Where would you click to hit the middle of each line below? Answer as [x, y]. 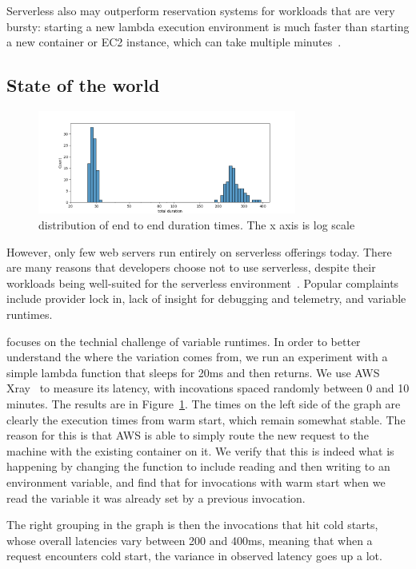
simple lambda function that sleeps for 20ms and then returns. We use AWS [193, 372]
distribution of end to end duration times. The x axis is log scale [197, 225]
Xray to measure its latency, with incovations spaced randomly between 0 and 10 [208, 388]
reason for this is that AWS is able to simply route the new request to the [188, 435]
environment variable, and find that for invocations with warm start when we [196, 481]
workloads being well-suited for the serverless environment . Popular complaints [203, 283]
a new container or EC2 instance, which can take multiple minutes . [174, 42]
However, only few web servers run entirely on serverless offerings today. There [199, 251]
